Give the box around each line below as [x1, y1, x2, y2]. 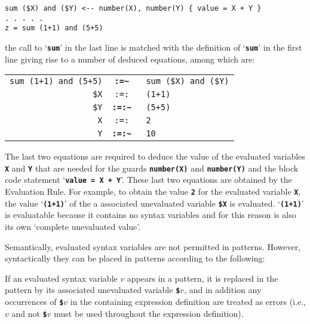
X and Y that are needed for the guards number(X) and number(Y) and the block [5, 161, 299, 174]
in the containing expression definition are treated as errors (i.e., [70, 295, 306, 308]
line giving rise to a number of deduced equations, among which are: [5, 52, 255, 65]
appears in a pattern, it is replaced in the [127, 272, 278, 284]
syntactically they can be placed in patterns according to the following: [5, 252, 265, 264]
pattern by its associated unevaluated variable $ [5, 283, 180, 296]
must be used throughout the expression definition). [54, 307, 244, 319]
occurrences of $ [5, 295, 64, 308]
